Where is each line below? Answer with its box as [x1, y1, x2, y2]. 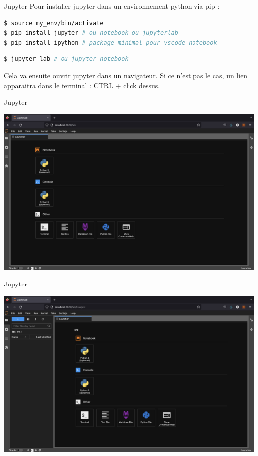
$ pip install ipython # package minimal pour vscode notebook [4, 39, 217, 46]
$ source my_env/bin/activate [4, 19, 104, 27]
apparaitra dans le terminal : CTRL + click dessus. [4, 80, 160, 90]
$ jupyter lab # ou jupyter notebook [4, 56, 129, 63]
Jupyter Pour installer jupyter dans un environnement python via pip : [4, 1, 220, 11]
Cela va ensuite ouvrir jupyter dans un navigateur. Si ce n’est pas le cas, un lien [4, 70, 248, 80]
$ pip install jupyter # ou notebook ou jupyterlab [4, 29, 178, 37]
